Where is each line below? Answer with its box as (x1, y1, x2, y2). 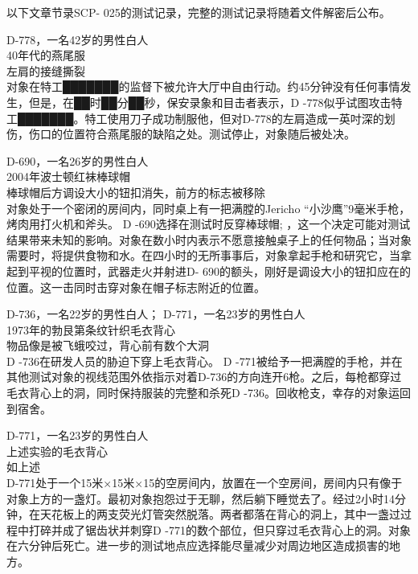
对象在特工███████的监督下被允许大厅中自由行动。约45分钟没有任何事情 (6, 78, 400, 95)
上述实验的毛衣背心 (6, 442, 108, 459)
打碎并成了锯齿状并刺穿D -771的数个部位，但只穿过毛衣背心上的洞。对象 (28, 521, 412, 538)
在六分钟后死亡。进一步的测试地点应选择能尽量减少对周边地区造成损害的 (6, 537, 389, 554)
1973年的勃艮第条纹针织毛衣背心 (6, 321, 175, 338)
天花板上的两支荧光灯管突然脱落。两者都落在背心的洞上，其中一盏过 (39, 506, 400, 523)
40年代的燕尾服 (6, 47, 85, 64)
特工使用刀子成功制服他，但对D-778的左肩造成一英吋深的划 (84, 109, 395, 126)
